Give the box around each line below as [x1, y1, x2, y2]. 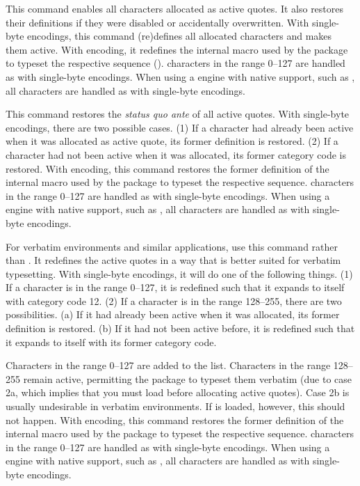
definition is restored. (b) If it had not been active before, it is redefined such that [6, 321, 355, 336]
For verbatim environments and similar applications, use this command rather [6, 239, 338, 253]
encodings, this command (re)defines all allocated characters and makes [27, 29, 332, 43]
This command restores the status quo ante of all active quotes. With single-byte [6, 107, 350, 121]
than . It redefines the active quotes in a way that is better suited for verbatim [6, 253, 341, 267]
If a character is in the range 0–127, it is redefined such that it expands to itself [6, 280, 345, 295]
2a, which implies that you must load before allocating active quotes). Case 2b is [6, 385, 350, 400]
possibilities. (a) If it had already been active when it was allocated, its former [6, 307, 340, 322]
